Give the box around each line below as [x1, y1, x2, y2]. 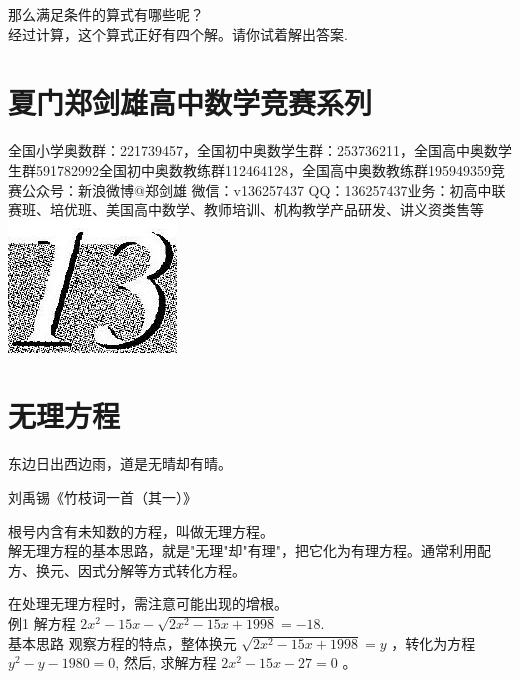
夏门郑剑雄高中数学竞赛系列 [8, 82, 373, 123]
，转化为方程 [391, 632, 476, 653]
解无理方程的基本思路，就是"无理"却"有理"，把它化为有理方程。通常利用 [8, 540, 477, 561]
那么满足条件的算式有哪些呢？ [8, 4, 204, 24]
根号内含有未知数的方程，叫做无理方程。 [8, 520, 274, 541]
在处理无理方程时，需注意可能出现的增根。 [8, 593, 288, 614]
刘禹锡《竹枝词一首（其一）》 [8, 487, 197, 507]
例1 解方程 [8, 612, 76, 633]
